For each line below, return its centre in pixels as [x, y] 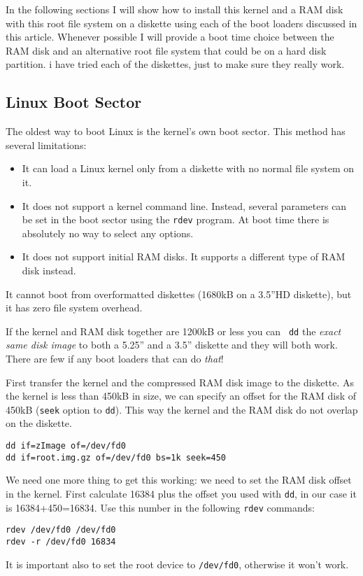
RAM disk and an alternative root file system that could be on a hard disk [166, 50]
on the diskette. [39, 423]
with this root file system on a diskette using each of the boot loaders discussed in [181, 23]
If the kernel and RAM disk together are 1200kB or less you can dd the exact [173, 331]
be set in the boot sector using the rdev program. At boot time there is [176, 219]
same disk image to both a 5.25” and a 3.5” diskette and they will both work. [172, 345]
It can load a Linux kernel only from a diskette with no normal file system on [188, 168]
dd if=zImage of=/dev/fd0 [66, 446]
